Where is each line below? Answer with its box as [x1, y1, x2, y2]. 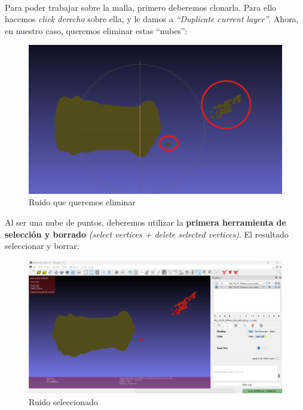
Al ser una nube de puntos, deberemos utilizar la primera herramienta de [5, 216, 286, 228]
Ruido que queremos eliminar [29, 196, 136, 208]
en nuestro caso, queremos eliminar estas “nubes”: [5, 24, 188, 37]
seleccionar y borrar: [5, 239, 79, 252]
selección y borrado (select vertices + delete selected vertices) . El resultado [5, 227, 289, 240]
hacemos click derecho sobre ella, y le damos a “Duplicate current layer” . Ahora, [5, 13, 299, 25]
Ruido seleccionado [29, 395, 98, 408]
